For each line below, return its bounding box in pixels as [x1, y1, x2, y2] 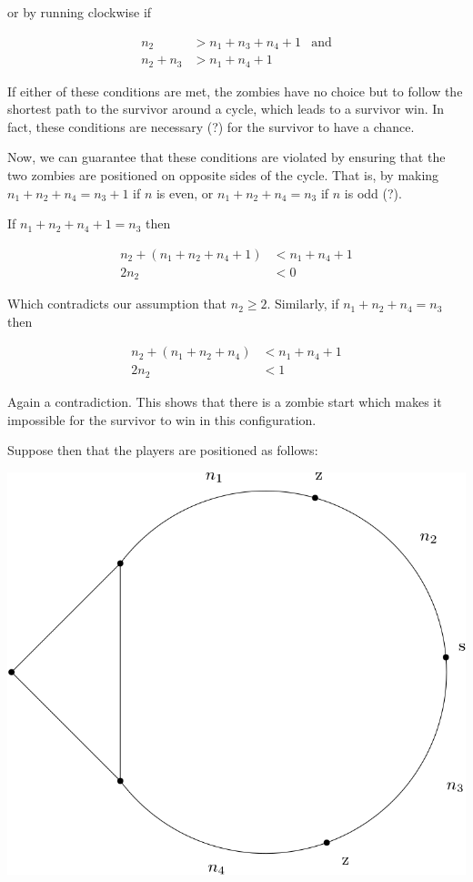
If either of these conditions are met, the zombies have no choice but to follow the [7, 81, 463, 100]
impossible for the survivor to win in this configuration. [7, 410, 317, 429]
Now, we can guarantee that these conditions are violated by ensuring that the [7, 147, 446, 167]
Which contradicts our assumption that [7, 294, 227, 313]
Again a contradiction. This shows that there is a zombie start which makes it [7, 391, 442, 411]
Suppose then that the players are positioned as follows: [7, 441, 318, 460]
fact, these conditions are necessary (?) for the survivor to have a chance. [7, 117, 415, 136]
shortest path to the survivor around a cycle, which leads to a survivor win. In [7, 99, 445, 118]
